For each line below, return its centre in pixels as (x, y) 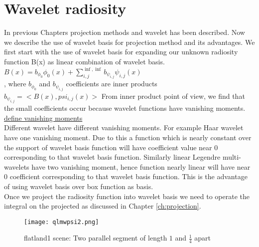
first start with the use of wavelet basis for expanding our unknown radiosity (121, 52)
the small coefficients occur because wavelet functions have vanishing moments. (125, 108)
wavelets (17, 166)
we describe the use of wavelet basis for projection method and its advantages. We (129, 42)
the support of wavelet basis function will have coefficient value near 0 (111, 147)
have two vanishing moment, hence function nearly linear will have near (141, 166)
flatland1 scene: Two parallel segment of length (96, 238)
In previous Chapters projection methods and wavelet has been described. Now (125, 32)
